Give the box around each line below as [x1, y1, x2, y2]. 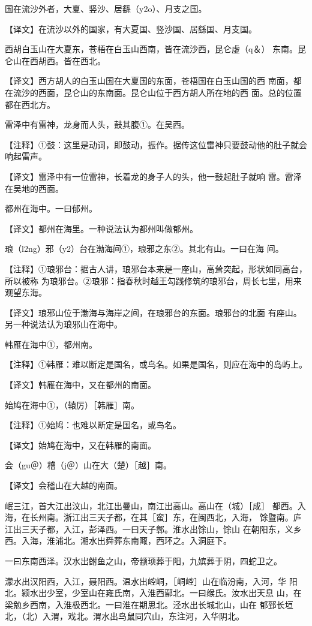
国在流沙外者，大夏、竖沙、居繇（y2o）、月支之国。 [5, 2, 207, 14]
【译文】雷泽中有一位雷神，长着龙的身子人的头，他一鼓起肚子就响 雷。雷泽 [5, 170, 302, 182]
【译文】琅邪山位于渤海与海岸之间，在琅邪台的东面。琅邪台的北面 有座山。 [5, 306, 302, 318]
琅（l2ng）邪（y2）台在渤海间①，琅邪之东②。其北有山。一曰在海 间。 [5, 242, 284, 255]
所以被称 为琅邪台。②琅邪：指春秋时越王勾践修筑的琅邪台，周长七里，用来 [5, 274, 302, 287]
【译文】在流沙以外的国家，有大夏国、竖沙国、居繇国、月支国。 [5, 22, 257, 35]
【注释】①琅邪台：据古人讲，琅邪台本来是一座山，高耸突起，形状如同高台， [5, 262, 307, 275]
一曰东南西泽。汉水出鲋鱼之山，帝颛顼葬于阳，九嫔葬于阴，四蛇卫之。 [5, 555, 282, 567]
